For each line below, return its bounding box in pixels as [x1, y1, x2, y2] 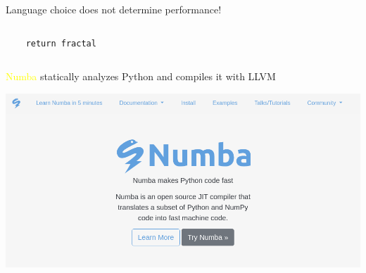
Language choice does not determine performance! [6, 2, 222, 16]
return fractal [25, 38, 96, 49]
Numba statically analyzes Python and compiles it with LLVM [6, 69, 276, 84]
